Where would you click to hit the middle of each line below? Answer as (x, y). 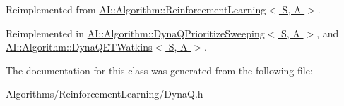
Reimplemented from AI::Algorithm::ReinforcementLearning (136, 9)
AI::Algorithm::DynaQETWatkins (79, 47)
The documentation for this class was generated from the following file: (159, 70)
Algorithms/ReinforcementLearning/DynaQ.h (105, 94)
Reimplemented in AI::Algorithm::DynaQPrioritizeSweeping (135, 33)
